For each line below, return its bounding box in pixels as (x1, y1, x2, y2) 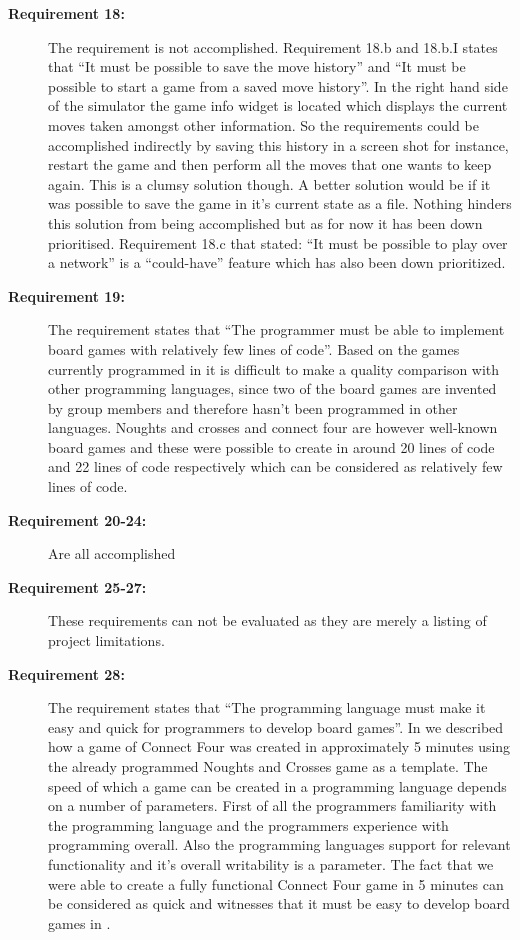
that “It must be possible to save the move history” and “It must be (48, 56, 466, 77)
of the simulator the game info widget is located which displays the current (48, 95, 508, 116)
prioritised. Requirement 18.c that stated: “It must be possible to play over (48, 232, 508, 253)
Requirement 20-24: (8, 509, 147, 530)
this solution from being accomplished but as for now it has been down (48, 212, 483, 233)
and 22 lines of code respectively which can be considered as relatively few (48, 456, 503, 477)
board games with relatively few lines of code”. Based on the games (48, 338, 460, 359)
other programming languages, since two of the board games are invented (48, 378, 497, 399)
